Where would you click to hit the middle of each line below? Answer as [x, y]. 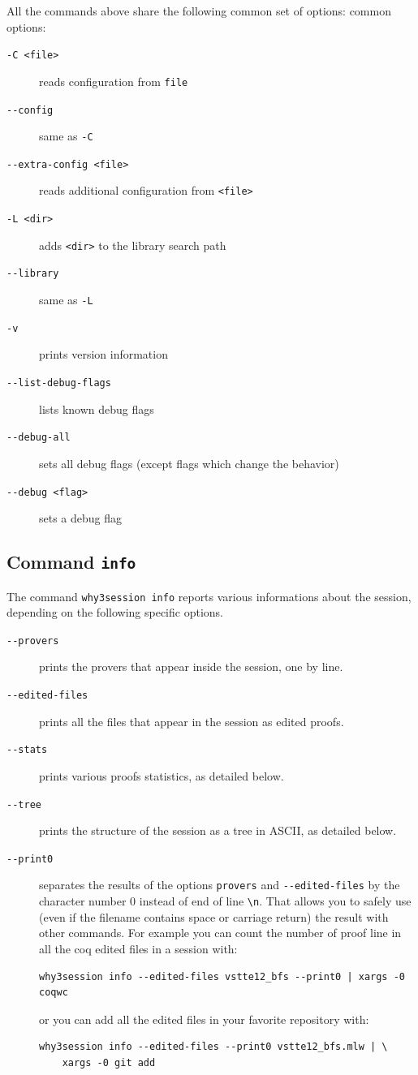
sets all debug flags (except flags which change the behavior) [189, 463]
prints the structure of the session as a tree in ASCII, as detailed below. [218, 830]
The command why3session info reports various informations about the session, [209, 596]
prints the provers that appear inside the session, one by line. [191, 666]
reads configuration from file [114, 81]
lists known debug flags [97, 408]
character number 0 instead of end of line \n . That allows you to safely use [225, 901]
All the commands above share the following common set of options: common [199, 11]
